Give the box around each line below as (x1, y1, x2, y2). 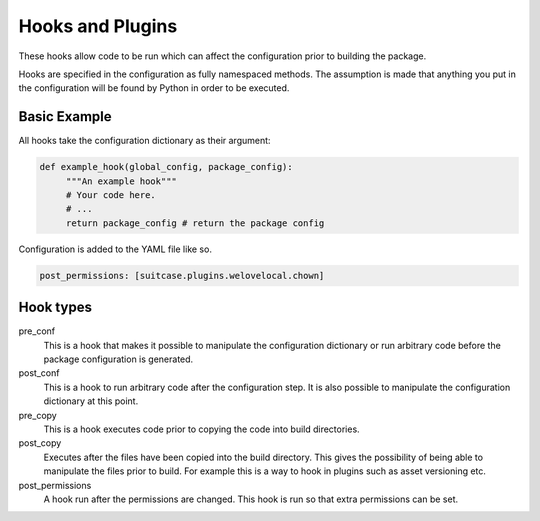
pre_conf (18, 325, 56, 337)
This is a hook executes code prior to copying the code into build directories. (43, 423, 360, 435)
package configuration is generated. (43, 353, 194, 365)
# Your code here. (65, 190, 157, 200)
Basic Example (18, 108, 112, 125)
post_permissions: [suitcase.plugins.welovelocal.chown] (39, 270, 325, 281)
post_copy (18, 437, 62, 449)
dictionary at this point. (43, 395, 139, 407)
